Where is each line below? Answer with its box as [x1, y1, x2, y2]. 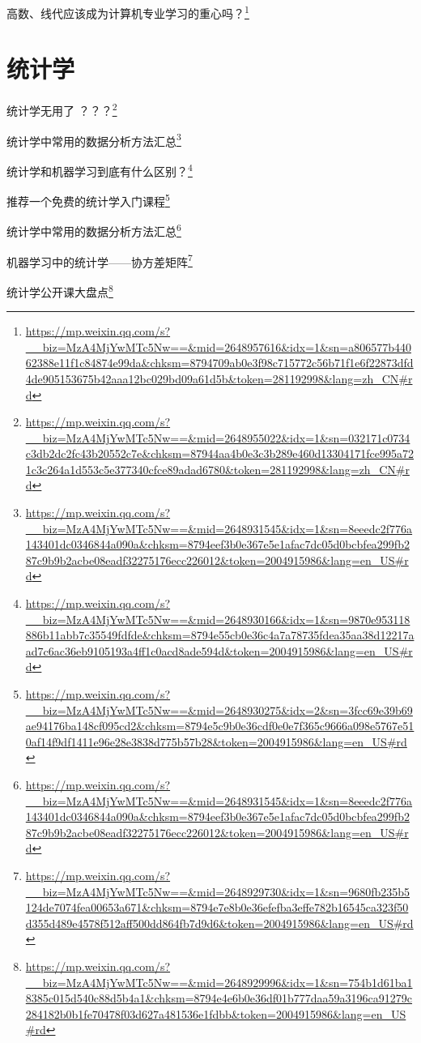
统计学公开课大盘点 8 [6, 280, 113, 300]
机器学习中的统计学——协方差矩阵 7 [6, 250, 193, 270]
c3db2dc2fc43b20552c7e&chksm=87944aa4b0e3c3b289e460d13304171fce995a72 [25, 445, 414, 462]
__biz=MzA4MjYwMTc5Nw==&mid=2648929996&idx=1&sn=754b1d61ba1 [25, 973, 413, 990]
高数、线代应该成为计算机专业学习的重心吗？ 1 [6, 2, 249, 21]
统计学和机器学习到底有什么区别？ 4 [6, 160, 193, 179]
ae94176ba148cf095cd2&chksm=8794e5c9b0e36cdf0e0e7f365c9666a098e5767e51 [25, 717, 415, 734]
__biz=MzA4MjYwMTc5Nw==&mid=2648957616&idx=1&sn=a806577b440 [25, 338, 411, 355]
